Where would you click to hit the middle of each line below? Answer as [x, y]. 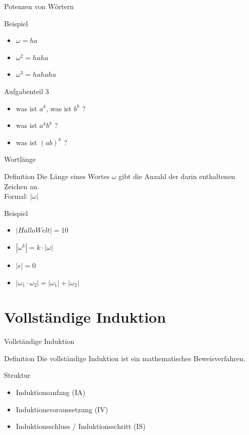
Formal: [16, 196]
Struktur [17, 375]
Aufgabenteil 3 [27, 91]
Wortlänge [20, 159]
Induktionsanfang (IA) [51, 392]
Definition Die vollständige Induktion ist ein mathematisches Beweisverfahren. [125, 358]
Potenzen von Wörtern [39, 6]
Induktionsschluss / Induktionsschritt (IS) [81, 426]
